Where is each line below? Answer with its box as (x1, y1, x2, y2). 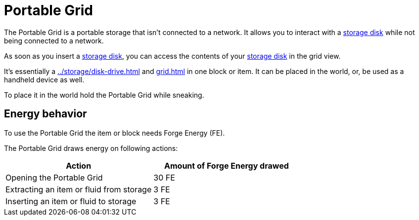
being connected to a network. (4, 36, 104, 45)
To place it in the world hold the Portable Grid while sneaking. (4, 90, 204, 99)
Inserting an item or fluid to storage (5, 196, 137, 206)
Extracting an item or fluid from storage (5, 184, 152, 194)
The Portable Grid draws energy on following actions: (4, 144, 178, 152)
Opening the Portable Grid (5, 172, 103, 183)
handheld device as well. (4, 75, 85, 84)
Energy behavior (4, 108, 87, 120)
